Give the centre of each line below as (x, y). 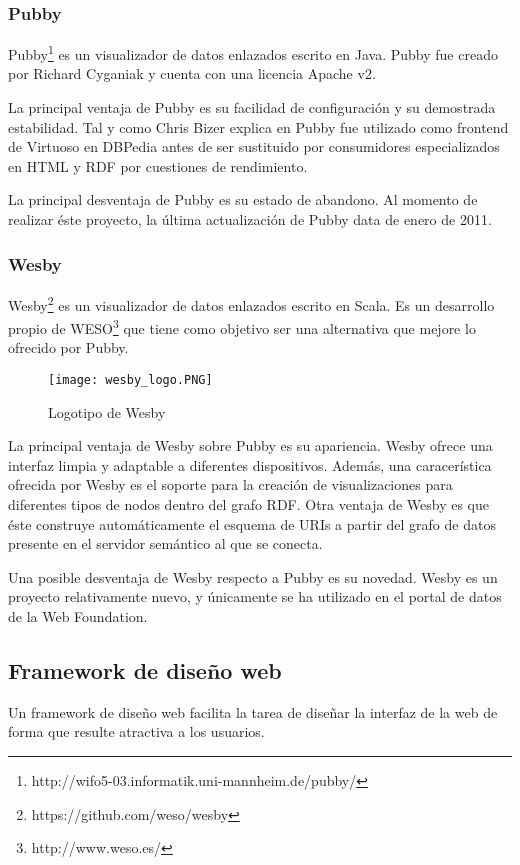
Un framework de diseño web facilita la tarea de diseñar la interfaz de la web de (253, 711)
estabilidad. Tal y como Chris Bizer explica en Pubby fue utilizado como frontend (258, 126)
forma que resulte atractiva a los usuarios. (136, 731)
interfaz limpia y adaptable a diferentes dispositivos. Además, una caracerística (250, 464)
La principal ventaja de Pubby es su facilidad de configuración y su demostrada (252, 107)
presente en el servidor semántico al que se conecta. (165, 543)
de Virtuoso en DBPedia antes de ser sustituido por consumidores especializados (254, 146)
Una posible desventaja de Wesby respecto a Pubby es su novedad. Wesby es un (253, 576)
